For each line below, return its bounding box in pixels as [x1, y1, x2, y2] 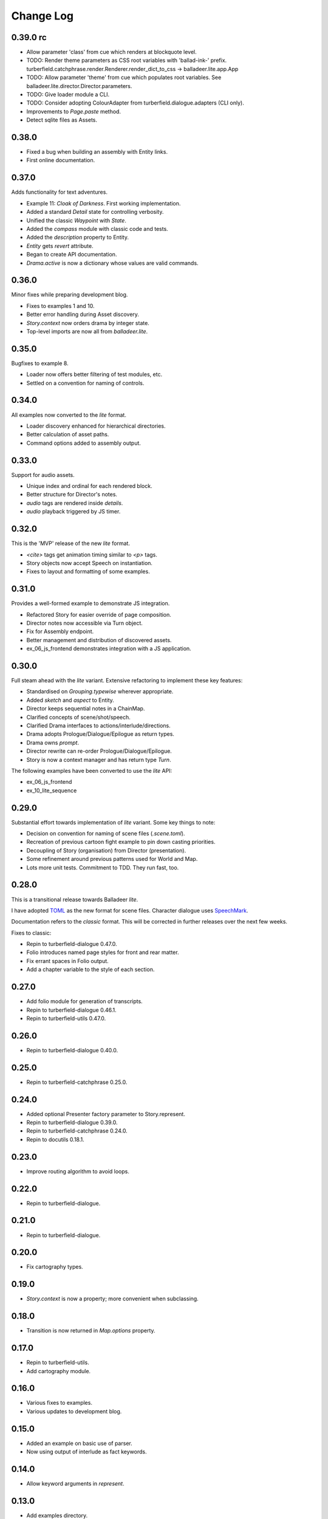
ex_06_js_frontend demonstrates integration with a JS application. [26, 645, 191, 653]
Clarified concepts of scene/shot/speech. [26, 713, 131, 721]
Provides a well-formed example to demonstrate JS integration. [11, 600, 170, 607]
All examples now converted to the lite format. [11, 411, 127, 419]
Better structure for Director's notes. [26, 491, 118, 498]
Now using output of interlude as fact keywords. [26, 1448, 147, 1455]
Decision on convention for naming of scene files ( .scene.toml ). [26, 830, 185, 837]
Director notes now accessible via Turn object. [26, 619, 143, 626]
